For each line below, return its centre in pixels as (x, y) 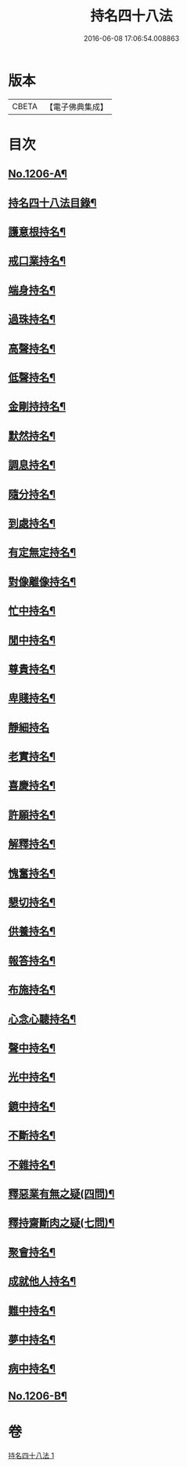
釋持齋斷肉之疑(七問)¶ (61, 1223)
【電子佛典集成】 (76, 107)
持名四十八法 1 (31, 1455)
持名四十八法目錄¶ (52, 202)
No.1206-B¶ (38, 1396)
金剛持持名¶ (37, 406)
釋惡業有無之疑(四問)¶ (61, 1193)
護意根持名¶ (37, 232)
